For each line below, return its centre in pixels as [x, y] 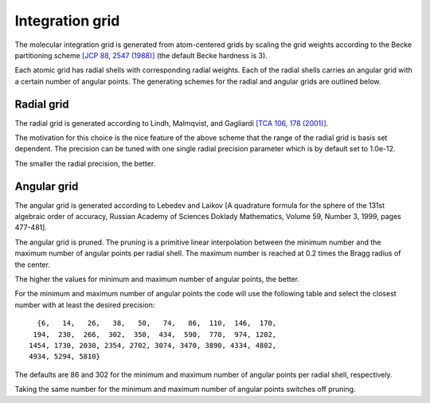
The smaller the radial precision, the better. [85, 163]
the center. [33, 264]
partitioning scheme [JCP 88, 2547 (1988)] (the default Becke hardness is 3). [141, 55]
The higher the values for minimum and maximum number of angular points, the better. [157, 280]
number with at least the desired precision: [85, 305]
